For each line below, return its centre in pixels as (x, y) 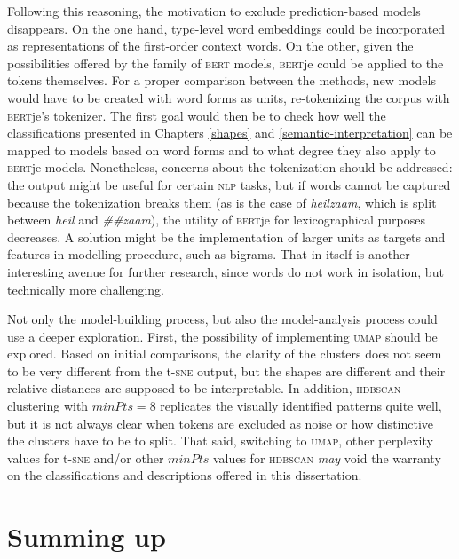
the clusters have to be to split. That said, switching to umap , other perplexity (220, 441)
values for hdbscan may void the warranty (327, 457)
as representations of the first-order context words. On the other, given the (210, 46)
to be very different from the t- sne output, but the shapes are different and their (226, 370)
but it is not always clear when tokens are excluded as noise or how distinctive (221, 423)
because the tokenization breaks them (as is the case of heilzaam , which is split (222, 202)
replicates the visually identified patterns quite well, (301, 406)
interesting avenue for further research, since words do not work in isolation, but (226, 271)
